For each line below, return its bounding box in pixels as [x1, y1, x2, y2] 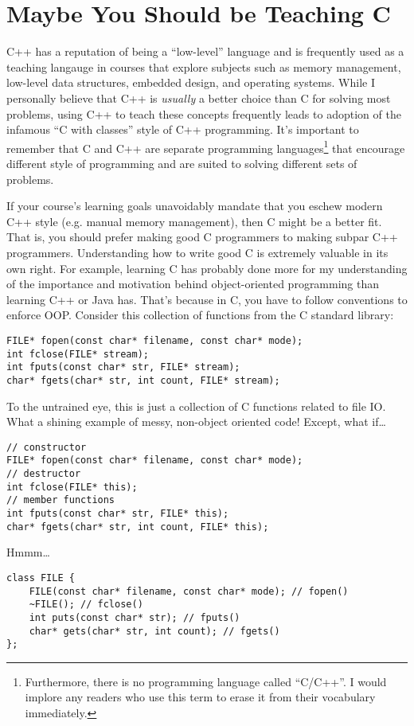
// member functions [6, 494, 115, 506]
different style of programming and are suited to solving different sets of [6, 154, 357, 171]
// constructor [6, 441, 87, 453]
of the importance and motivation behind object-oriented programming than [6, 275, 380, 292]
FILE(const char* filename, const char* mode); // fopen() [29, 585, 349, 597]
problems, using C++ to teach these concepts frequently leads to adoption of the [6, 105, 401, 122]
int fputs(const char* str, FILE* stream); [6, 361, 240, 373]
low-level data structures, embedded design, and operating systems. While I [6, 74, 375, 91]
